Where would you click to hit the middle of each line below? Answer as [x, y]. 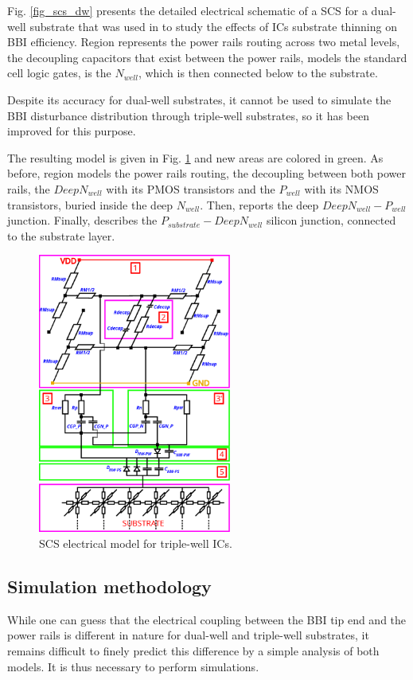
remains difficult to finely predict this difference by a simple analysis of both [193, 650]
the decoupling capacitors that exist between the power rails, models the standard [207, 57]
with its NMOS [341, 188]
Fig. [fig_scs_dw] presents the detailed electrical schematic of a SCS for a [187, 10]
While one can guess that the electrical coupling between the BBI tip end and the [207, 619]
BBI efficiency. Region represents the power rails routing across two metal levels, [204, 42]
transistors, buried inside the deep [90, 204]
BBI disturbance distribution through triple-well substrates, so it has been [188, 115]
